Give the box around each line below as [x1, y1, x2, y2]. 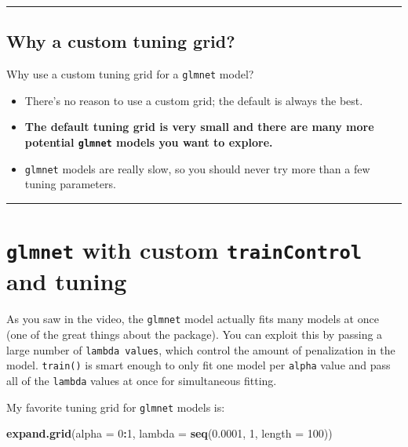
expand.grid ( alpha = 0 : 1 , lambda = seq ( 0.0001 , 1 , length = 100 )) [6, 425, 333, 442]
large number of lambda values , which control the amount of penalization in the [6, 341, 395, 358]
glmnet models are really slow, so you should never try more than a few [24, 160, 370, 176]
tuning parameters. [24, 176, 116, 192]
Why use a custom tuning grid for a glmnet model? [6, 66, 254, 82]
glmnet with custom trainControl [6, 234, 362, 266]
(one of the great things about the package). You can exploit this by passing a [6, 326, 383, 343]
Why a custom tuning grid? [6, 29, 235, 53]
